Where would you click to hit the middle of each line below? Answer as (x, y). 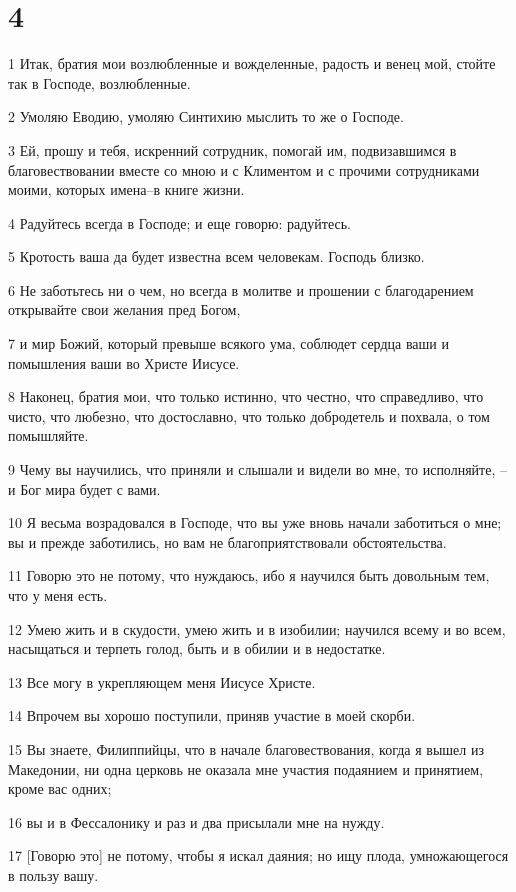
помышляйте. (48, 435)
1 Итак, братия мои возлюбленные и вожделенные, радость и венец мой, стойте (252, 63)
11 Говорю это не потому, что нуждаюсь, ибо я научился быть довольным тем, (249, 575)
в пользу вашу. (53, 874)
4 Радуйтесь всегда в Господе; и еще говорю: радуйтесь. (180, 222)
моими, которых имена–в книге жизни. (126, 189)
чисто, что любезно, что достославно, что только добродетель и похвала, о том (249, 415)
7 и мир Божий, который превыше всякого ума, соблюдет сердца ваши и (228, 343)
